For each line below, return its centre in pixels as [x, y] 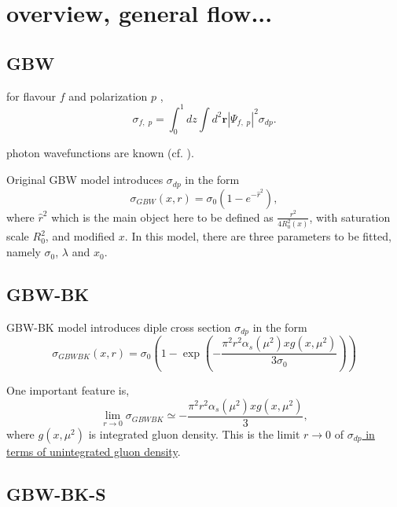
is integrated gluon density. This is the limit [194, 434]
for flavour [31, 96]
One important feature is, [68, 390]
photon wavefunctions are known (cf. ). [100, 153]
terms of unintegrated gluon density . [94, 451]
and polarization [108, 96]
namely [24, 252]
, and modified [80, 236]
